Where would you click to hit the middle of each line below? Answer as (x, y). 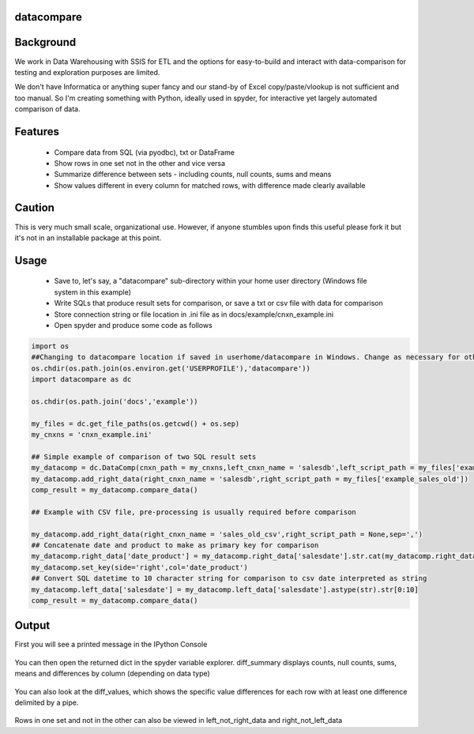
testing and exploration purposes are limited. (87, 72)
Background (45, 42)
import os (50, 346)
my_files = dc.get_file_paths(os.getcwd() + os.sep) (135, 423)
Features (37, 132)
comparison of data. (47, 109)
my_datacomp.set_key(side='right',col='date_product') (139, 567)
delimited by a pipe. (47, 702)
